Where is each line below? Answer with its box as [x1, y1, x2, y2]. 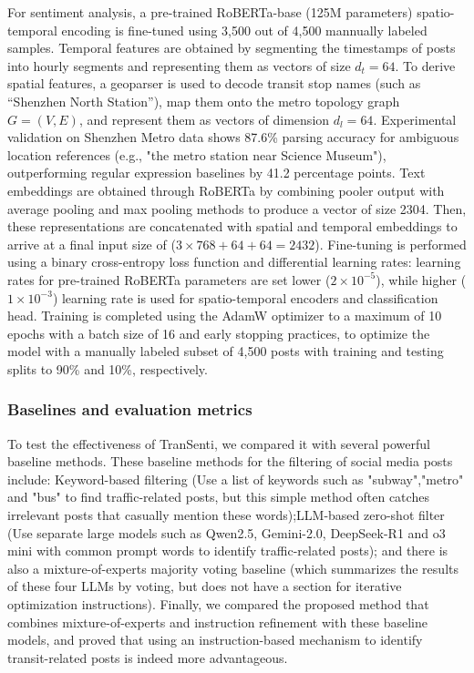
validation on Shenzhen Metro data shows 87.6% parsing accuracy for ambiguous [7, 127, 459, 147]
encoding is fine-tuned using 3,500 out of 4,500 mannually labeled [61, 20, 428, 39]
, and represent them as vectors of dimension [78, 109, 330, 128]
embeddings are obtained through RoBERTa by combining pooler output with [7, 180, 445, 199]
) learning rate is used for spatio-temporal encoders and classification [52, 288, 438, 307]
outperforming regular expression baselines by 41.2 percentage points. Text [7, 163, 426, 182]
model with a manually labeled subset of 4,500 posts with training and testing [7, 342, 444, 361]
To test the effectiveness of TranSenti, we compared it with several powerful [7, 433, 430, 453]
